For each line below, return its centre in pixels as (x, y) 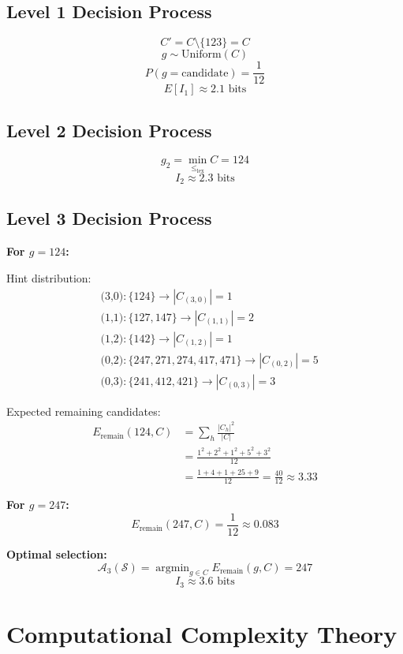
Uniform (201, 55)
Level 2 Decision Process (109, 130)
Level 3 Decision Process (109, 218)
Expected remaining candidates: (84, 411)
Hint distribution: (49, 277)
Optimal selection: (57, 554)
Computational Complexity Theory (202, 634)
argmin (173, 568)
